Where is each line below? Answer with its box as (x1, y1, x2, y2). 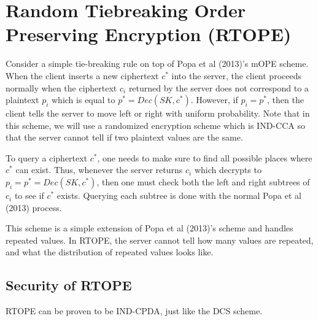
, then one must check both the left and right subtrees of (96, 176, 310, 188)
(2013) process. (6, 201, 62, 214)
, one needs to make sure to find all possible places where (97, 151, 312, 164)
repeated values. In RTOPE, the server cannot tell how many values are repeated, (6, 233, 314, 246)
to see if (14, 189, 44, 202)
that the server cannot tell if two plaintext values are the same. (6, 131, 243, 144)
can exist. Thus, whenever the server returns (15, 163, 183, 176)
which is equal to (52, 93, 115, 106)
